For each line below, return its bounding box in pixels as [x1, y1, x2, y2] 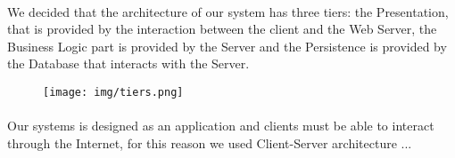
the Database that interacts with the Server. [7, 54, 250, 73]
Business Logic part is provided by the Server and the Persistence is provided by [7, 36, 447, 55]
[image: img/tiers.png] [43, 85, 184, 99]
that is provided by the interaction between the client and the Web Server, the [7, 20, 437, 38]
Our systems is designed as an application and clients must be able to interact [7, 116, 434, 135]
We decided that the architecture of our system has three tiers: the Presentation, [7, 2, 449, 20]
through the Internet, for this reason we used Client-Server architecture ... [7, 133, 412, 152]
